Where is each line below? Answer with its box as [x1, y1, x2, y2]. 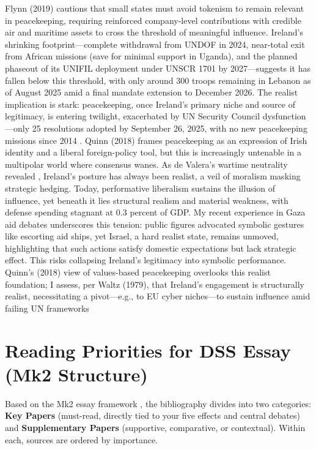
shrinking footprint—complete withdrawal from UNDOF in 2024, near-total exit [5, 37, 305, 50]
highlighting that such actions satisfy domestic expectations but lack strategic [5, 241, 296, 254]
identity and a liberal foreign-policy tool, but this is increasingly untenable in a [5, 146, 301, 159]
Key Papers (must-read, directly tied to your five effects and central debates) [5, 409, 300, 422]
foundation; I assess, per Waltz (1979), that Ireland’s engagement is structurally [5, 277, 304, 290]
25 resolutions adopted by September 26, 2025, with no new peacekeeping [32, 121, 307, 134]
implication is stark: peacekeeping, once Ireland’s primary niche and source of [5, 97, 295, 110]
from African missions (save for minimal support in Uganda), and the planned [5, 50, 298, 62]
